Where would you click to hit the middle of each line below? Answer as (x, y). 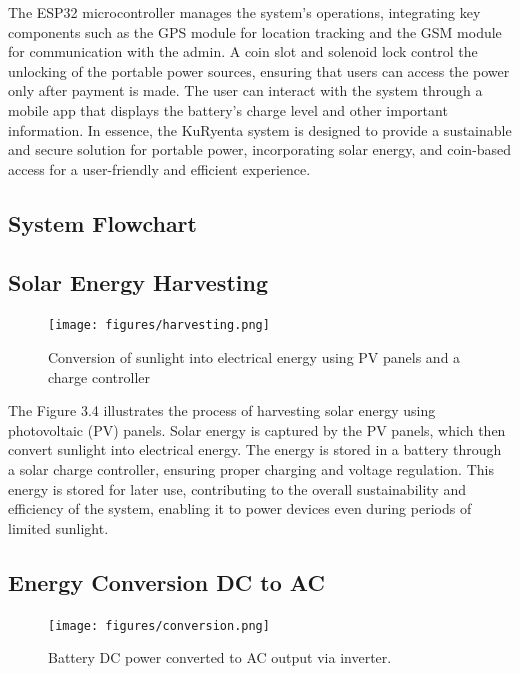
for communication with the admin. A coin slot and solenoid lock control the (243, 51)
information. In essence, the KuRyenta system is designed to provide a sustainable (260, 129)
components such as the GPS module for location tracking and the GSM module (255, 31)
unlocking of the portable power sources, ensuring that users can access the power (259, 70)
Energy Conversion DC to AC (166, 581)
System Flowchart (102, 222)
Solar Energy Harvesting (138, 281)
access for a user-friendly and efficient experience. (159, 168)
